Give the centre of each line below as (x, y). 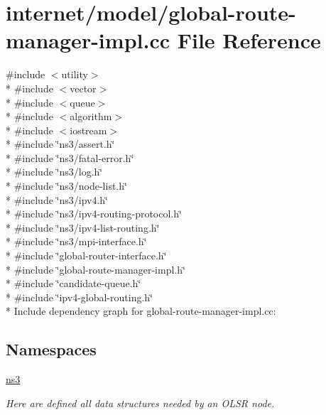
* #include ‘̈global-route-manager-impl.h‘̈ (96, 269)
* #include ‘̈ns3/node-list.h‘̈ (66, 186)
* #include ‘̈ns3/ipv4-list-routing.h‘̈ (83, 227)
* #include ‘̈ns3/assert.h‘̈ (60, 144)
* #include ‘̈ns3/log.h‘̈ (54, 172)
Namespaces (51, 349)
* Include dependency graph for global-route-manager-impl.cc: (141, 311)
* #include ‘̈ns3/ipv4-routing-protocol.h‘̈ (94, 214)
